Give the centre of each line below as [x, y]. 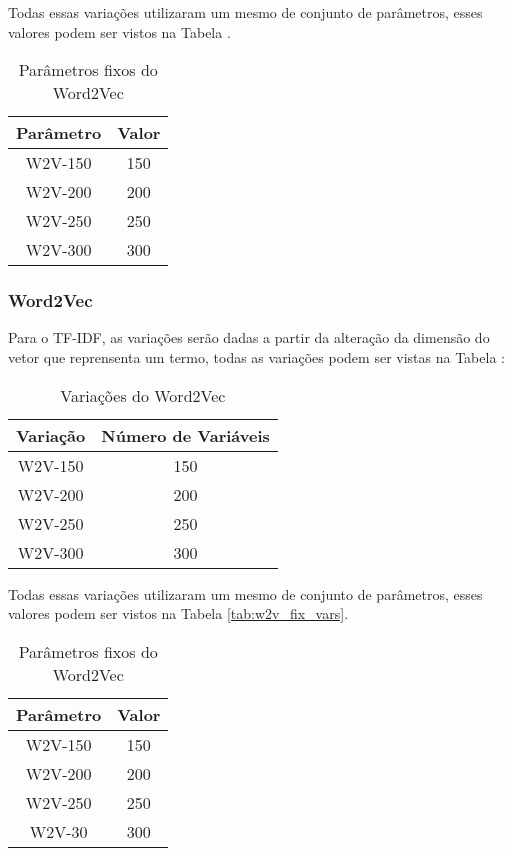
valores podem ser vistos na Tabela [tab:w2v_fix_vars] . [178, 613]
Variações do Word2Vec [143, 395]
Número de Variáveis [185, 435]
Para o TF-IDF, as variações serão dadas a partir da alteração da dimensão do [249, 337]
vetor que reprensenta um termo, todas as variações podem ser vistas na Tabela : [256, 357]
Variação [51, 435]
